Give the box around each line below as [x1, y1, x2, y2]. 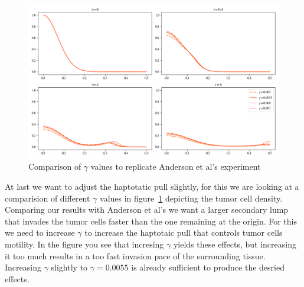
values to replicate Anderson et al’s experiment [90, 160, 261, 173]
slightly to [51, 261, 88, 273]
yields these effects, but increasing [173, 238, 296, 250]
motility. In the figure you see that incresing [5, 238, 164, 250]
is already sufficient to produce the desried [131, 261, 285, 273]
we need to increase [5, 226, 75, 239]
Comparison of [28, 160, 81, 173]
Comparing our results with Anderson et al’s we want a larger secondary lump [5, 203, 289, 216]
